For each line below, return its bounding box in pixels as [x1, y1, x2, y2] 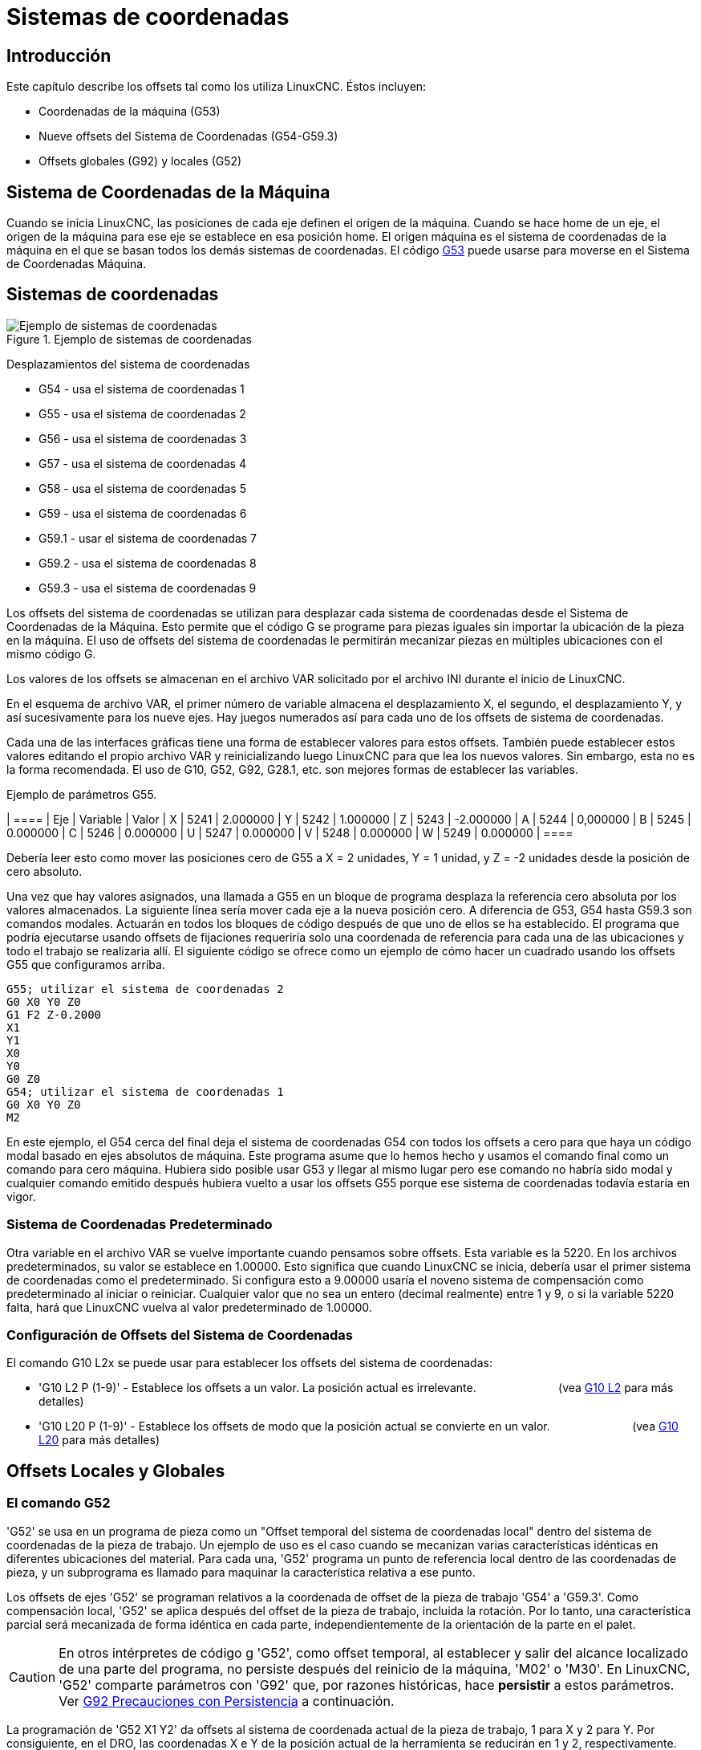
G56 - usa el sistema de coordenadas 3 [38, 431, 247, 446]
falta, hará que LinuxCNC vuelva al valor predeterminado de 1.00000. [6, 1300, 372, 1314]
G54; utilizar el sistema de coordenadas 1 [6, 1085, 284, 1098]
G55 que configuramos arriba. [6, 957, 165, 971]
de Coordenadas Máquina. [6, 257, 147, 271]
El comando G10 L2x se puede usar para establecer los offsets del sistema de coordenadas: [6, 1356, 492, 1370]
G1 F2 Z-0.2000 [6, 1007, 102, 1021]
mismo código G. [6, 646, 96, 661]
